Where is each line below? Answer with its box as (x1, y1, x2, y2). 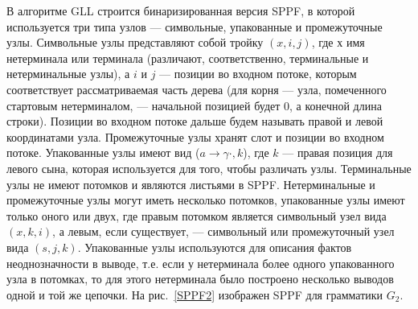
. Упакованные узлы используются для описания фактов (77, 238, 352, 255)
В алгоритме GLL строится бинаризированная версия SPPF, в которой (6, 2, 355, 19)
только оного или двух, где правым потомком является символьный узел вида (6, 207, 387, 224)
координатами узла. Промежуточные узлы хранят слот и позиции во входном (6, 128, 384, 145)
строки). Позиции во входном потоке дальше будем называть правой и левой (6, 113, 383, 130)
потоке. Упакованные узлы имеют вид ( (6, 144, 200, 161)
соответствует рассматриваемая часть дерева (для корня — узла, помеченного (6, 80, 387, 97)
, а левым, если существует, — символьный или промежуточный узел (52, 223, 395, 240)
